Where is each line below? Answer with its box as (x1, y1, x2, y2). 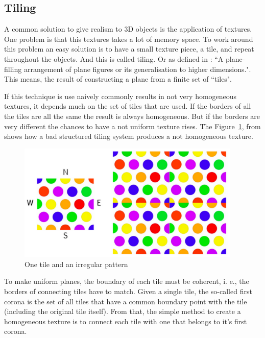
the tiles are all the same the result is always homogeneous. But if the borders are (4, 110, 260, 121)
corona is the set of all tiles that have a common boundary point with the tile (4, 296, 247, 306)
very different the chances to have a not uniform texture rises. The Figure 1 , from (4, 120, 261, 131)
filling (4, 63, 22, 74)
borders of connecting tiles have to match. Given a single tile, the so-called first (4, 286, 252, 296)
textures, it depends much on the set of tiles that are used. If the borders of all (4, 101, 251, 111)
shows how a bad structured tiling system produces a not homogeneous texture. (4, 131, 253, 141)
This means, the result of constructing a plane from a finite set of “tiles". (4, 74, 232, 84)
